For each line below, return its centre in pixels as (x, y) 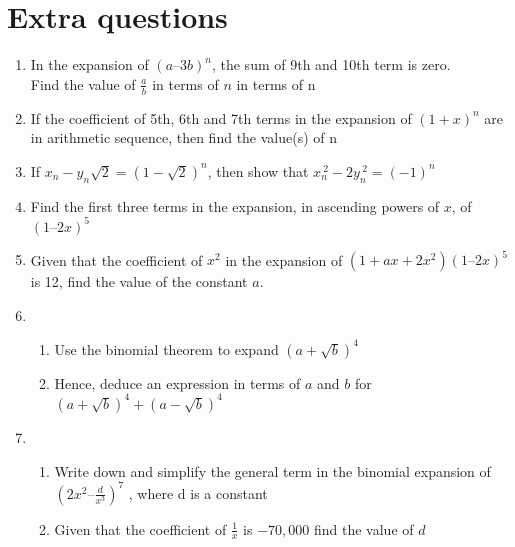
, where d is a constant (198, 492)
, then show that (258, 170)
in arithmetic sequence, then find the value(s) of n (184, 137)
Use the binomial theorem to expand (166, 348)
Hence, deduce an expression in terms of (177, 382)
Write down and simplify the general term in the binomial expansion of (272, 470)
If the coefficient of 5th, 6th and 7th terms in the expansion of (221, 117)
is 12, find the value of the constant (139, 281)
